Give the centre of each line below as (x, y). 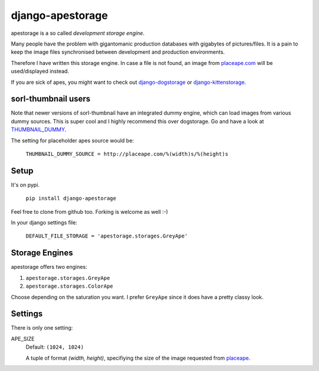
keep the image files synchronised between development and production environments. (118, 52)
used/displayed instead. (40, 71)
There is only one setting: (42, 328)
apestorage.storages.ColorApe (69, 286)
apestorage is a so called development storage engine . (78, 33)
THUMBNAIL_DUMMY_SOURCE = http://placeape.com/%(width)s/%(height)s (127, 154)
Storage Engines (42, 253)
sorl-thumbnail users (51, 99)
